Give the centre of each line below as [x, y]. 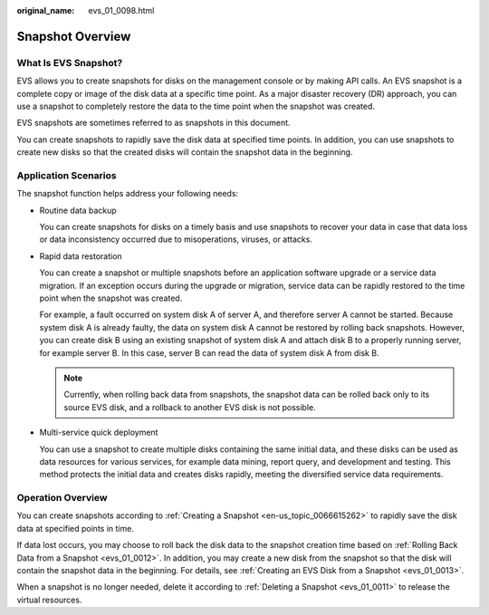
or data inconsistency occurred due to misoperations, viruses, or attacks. [176, 239]
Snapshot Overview [74, 36]
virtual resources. [49, 600]
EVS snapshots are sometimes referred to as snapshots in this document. [153, 123]
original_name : [46, 10]
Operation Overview [62, 498]
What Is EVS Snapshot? [70, 62]
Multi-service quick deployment [99, 432]
